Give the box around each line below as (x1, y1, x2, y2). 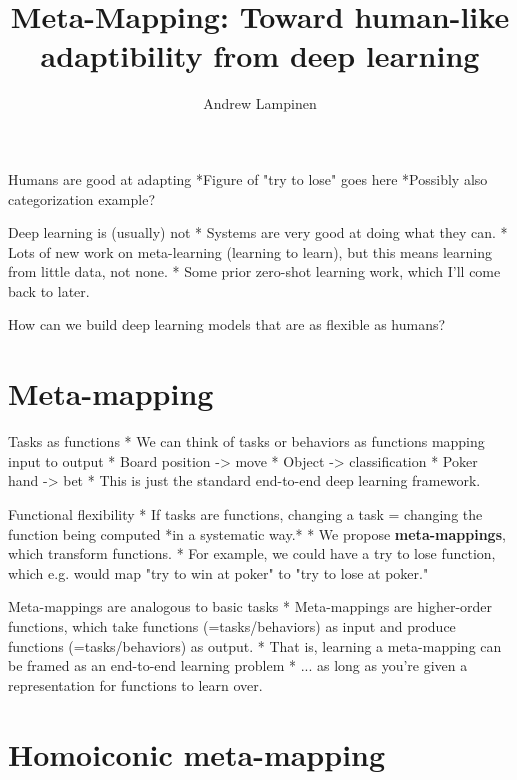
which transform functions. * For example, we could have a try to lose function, (8, 543, 496, 564)
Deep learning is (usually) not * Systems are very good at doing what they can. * (8, 222, 508, 243)
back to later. (8, 280, 90, 301)
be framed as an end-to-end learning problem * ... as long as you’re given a (8, 655, 468, 676)
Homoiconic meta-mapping (8, 733, 386, 774)
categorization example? (8, 188, 156, 209)
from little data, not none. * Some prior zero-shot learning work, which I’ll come (8, 261, 501, 282)
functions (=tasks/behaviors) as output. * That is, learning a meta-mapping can (8, 635, 502, 656)
